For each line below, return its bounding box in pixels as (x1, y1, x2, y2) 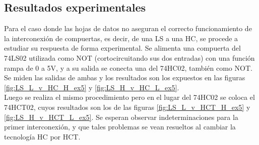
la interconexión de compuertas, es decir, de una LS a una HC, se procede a (4, 33, 238, 43)
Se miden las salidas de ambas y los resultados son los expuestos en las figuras (4, 72, 245, 83)
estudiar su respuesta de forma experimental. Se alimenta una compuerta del (4, 43, 241, 53)
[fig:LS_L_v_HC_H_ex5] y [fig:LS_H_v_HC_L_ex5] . (4, 82, 179, 92)
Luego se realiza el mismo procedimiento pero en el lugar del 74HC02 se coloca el (4, 92, 255, 102)
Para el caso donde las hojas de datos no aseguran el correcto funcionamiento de (4, 23, 252, 34)
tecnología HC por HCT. (4, 131, 81, 141)
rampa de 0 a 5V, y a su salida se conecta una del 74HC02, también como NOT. (4, 62, 252, 73)
